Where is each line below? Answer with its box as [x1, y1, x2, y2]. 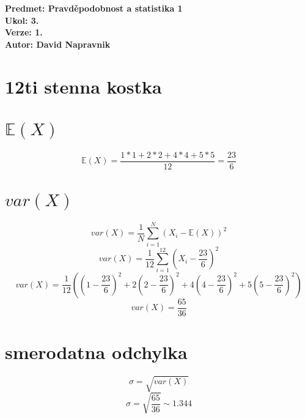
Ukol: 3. [5, 13, 39, 26]
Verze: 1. [5, 26, 43, 39]
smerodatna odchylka [5, 339, 188, 364]
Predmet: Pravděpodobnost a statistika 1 [5, 2, 183, 14]
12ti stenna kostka [5, 73, 162, 98]
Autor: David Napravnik [5, 37, 111, 50]
